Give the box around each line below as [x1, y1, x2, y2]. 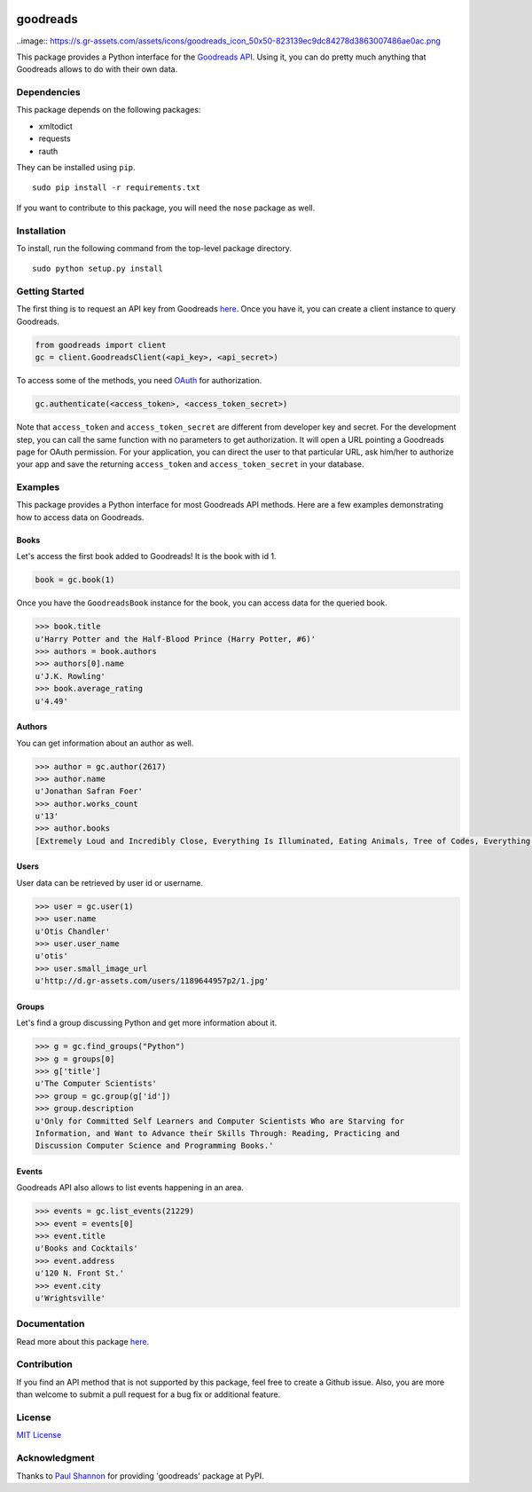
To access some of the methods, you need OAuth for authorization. [16, 375, 262, 386]
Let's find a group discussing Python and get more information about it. [16, 1017, 278, 1029]
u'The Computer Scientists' [35, 1078, 157, 1089]
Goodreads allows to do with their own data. [16, 64, 178, 75]
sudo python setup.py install [32, 264, 164, 274]
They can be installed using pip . [16, 162, 137, 172]
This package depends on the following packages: [16, 105, 201, 115]
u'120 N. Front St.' [35, 1268, 124, 1278]
